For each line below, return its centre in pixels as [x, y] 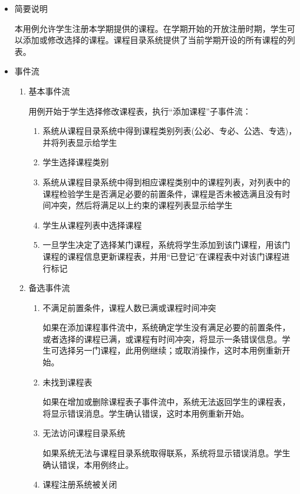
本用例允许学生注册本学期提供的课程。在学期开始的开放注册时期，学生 [151, 28]
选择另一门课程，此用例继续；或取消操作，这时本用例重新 [171, 350]
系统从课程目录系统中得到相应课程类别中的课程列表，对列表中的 [167, 181]
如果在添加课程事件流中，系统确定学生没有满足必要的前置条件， [167, 327]
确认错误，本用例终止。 [88, 464]
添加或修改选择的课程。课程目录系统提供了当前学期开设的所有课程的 [155, 40]
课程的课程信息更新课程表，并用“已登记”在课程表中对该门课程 [162, 256]
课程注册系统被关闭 [80, 484]
